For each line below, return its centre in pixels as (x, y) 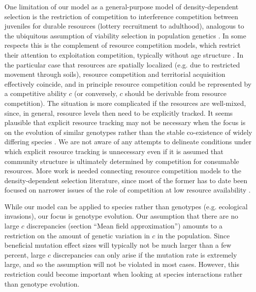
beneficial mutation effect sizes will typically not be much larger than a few (118, 245)
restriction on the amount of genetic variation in (77, 235)
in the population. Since (193, 235)
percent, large (25, 254)
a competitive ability (36, 93)
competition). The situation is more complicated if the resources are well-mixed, (125, 103)
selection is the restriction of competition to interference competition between (121, 16)
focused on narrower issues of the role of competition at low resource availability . (128, 190)
